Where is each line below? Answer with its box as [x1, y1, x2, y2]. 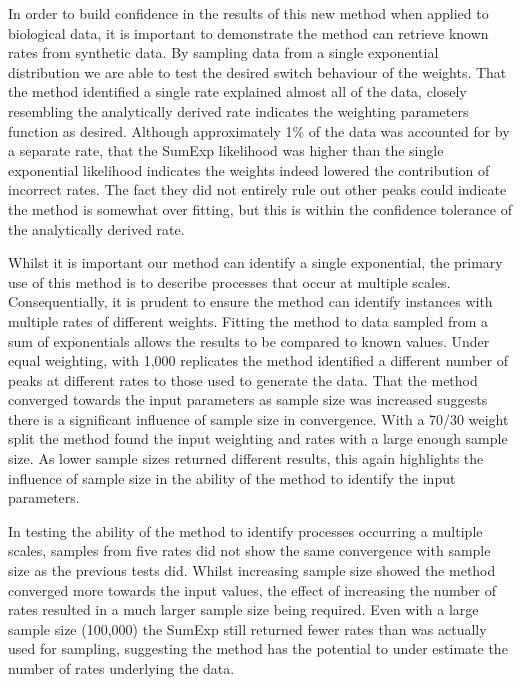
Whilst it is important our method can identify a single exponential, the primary [8, 252, 503, 273]
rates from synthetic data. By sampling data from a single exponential [8, 42, 439, 63]
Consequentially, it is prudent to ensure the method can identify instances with [8, 291, 493, 312]
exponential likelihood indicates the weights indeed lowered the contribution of [8, 159, 490, 180]
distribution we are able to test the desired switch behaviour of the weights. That [8, 61, 507, 82]
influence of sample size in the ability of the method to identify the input [8, 467, 456, 488]
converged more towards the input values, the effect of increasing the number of [8, 579, 497, 600]
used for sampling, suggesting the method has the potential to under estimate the [8, 638, 508, 659]
